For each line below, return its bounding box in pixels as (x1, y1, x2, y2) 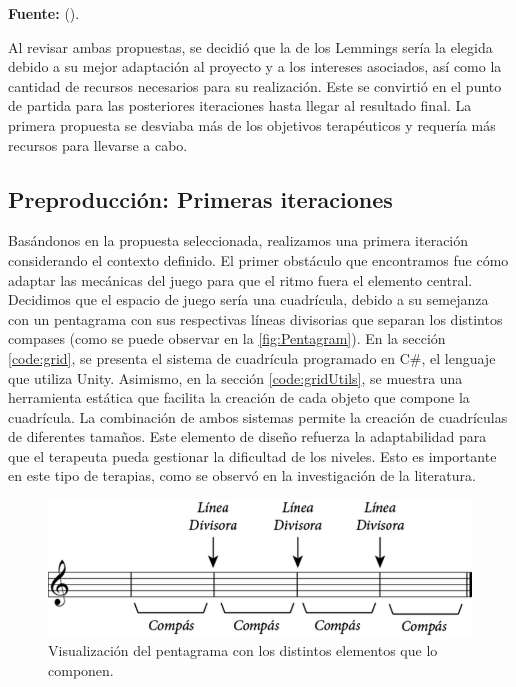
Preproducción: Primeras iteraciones (8, 183, 393, 214)
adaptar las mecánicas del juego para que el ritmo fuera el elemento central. (8, 269, 473, 290)
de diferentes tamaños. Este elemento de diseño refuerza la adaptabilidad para (8, 426, 487, 447)
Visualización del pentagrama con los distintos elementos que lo (48, 640, 438, 661)
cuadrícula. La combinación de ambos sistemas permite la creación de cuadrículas (8, 406, 508, 427)
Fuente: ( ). (8, 3, 80, 23)
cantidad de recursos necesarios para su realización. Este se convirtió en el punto (8, 75, 502, 96)
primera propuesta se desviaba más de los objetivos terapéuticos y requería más (8, 114, 496, 135)
